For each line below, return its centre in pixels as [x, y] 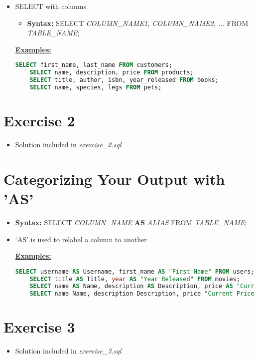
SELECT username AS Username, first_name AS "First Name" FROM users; [135, 271]
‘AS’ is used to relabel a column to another [81, 239]
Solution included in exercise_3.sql [68, 351]
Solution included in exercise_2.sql [68, 144]
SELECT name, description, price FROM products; [112, 73]
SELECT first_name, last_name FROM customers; [94, 65]
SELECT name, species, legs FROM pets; [96, 87]
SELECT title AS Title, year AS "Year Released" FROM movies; [135, 279]
